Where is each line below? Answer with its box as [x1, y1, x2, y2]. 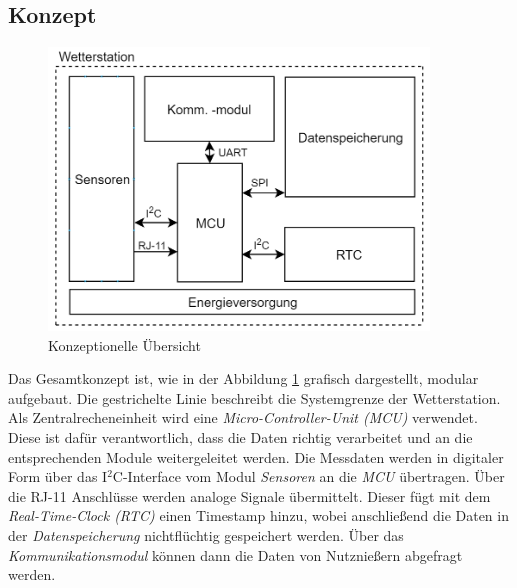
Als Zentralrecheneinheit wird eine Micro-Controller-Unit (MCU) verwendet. [8, 407, 478, 428]
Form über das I [8, 466, 108, 487]
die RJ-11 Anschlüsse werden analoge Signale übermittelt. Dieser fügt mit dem [8, 485, 491, 506]
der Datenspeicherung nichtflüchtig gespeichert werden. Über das [8, 524, 404, 545]
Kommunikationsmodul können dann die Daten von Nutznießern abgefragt [8, 544, 463, 565]
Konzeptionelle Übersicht [48, 334, 201, 355]
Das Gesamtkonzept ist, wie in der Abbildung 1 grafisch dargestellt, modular [8, 368, 479, 389]
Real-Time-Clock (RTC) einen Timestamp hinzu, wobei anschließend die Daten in [8, 505, 509, 526]
